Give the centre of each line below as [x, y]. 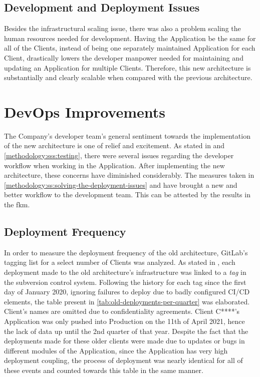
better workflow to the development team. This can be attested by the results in [127, 195]
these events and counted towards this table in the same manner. [104, 370]
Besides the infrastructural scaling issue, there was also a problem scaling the [122, 28]
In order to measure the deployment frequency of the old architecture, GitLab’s [126, 252]
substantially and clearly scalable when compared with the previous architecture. [128, 77]
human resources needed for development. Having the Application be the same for [130, 38]
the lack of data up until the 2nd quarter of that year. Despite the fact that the [126, 331]
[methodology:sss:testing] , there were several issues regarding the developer [119, 155]
